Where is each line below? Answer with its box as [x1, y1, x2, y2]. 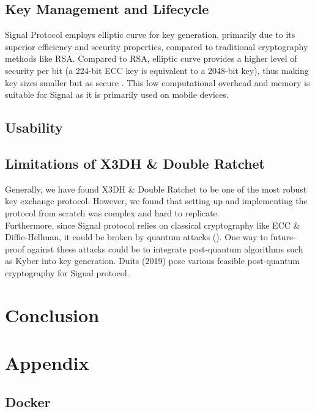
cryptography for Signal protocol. [5, 266, 130, 279]
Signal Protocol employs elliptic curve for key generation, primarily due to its [5, 28, 295, 41]
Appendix [5, 350, 89, 375]
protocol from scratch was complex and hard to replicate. [5, 206, 220, 219]
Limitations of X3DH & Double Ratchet [5, 153, 265, 172]
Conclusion [5, 302, 100, 327]
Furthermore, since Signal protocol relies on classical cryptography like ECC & [5, 218, 300, 231]
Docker [5, 392, 51, 411]
